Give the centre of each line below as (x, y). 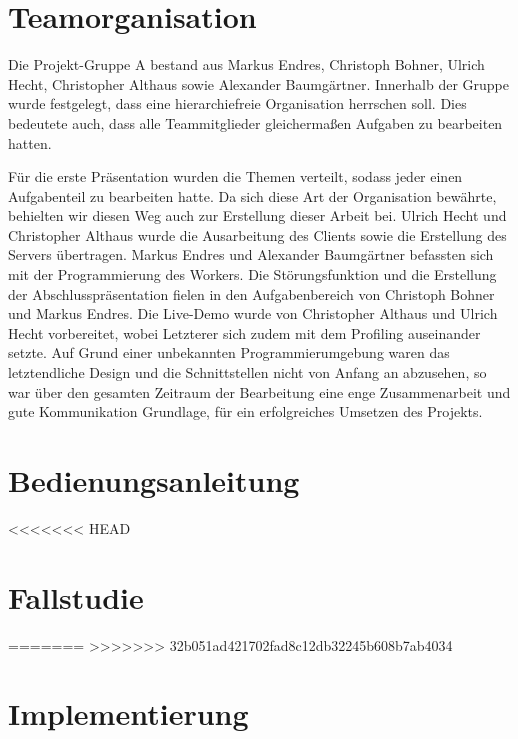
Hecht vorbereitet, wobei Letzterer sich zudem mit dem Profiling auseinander (244, 332)
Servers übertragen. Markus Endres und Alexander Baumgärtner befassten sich (251, 254)
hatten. (30, 142)
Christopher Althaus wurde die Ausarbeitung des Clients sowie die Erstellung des (257, 234)
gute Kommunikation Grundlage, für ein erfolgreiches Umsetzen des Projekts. (245, 411)
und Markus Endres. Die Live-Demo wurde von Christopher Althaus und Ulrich (253, 313)
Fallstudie (76, 596)
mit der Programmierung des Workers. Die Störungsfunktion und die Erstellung (252, 274)
